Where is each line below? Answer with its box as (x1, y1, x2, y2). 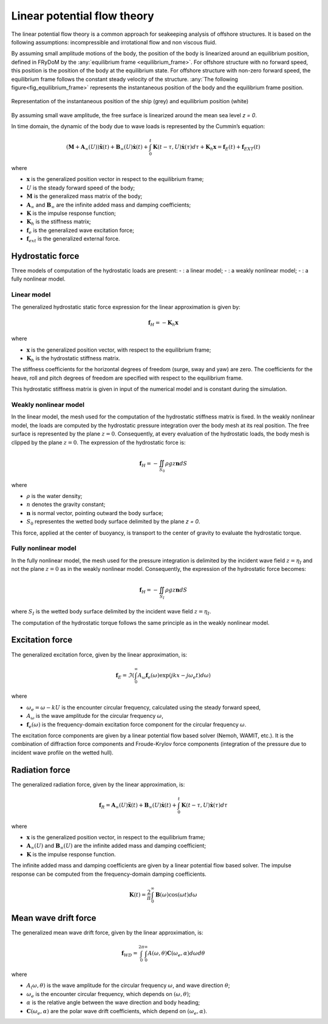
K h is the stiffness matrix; (26, 218, 91, 227)
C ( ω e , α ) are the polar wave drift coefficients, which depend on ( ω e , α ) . (26, 1007, 208, 1016)
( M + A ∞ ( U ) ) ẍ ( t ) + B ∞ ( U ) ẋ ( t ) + (66, 143, 149, 152)
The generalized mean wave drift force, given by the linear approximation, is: (11, 929, 203, 937)
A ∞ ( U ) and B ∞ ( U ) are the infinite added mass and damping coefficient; (26, 842, 207, 851)
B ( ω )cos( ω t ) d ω (155, 891, 197, 898)
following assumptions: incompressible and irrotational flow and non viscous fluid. (11, 38, 217, 46)
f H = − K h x (148, 319, 179, 327)
